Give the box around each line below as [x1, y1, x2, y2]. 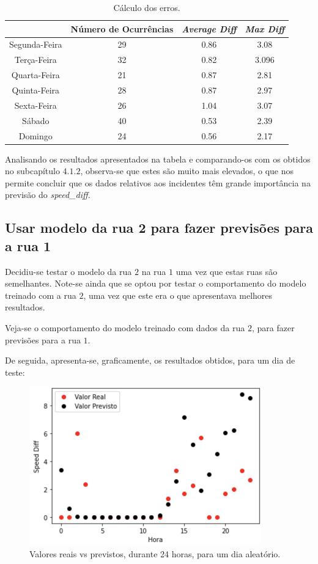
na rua [141, 265, 166, 277]
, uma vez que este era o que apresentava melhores [83, 288, 273, 301]
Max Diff [245, 22, 285, 35]
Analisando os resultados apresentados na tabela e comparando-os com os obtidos [5, 152, 311, 165]
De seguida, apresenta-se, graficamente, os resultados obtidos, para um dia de [5, 354, 295, 367]
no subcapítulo [5, 164, 60, 177]
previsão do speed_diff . [5, 188, 91, 201]
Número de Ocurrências [70, 22, 174, 35]
